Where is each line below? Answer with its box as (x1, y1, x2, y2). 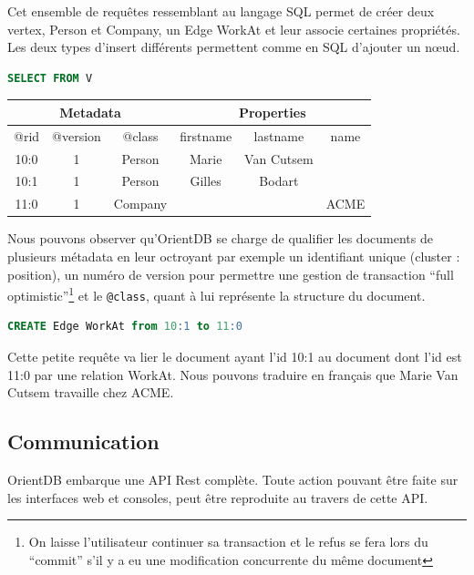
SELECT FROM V (7, 71, 93, 85)
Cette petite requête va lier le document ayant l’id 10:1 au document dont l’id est (7, 347, 462, 366)
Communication (7, 427, 160, 456)
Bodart (259, 171, 299, 190)
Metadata (59, 102, 121, 121)
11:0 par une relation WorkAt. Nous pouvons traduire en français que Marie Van (7, 365, 459, 384)
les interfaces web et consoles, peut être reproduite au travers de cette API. (7, 488, 428, 507)
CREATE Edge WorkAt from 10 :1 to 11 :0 (7, 320, 242, 334)
